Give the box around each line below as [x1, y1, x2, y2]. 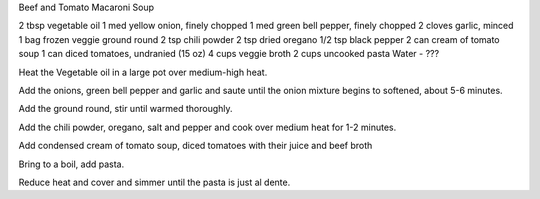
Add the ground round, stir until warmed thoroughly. [18, 103, 234, 115]
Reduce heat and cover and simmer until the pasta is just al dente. [18, 176, 291, 188]
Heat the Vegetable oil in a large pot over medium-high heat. [18, 66, 268, 78]
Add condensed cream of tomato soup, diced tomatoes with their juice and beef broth [18, 140, 373, 152]
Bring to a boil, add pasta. [18, 158, 125, 170]
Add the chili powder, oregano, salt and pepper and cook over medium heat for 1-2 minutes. [18, 121, 397, 133]
